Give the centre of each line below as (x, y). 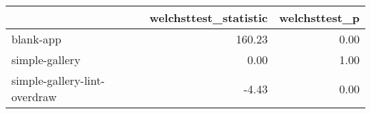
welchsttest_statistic (209, 17)
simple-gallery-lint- (58, 80)
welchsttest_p (319, 17)
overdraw (34, 97)
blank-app (36, 39)
